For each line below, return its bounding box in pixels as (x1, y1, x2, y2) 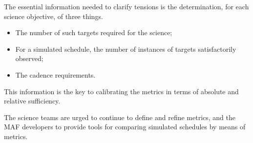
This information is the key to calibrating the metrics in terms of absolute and (4, 86, 239, 96)
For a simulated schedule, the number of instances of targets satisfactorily (15, 43, 236, 54)
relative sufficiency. (4, 96, 61, 106)
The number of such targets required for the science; (15, 27, 172, 38)
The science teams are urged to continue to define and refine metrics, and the (4, 112, 235, 122)
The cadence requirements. (15, 69, 96, 80)
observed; (15, 53, 43, 63)
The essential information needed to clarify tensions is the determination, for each (4, 1, 249, 11)
